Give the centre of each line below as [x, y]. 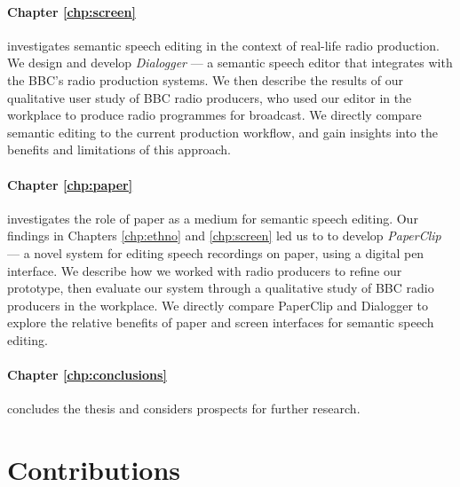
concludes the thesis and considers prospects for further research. [184, 408]
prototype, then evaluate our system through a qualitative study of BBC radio [221, 288]
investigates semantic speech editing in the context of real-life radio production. [223, 45]
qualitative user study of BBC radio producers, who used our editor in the [210, 97]
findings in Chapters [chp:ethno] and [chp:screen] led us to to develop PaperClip [224, 236]
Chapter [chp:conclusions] [87, 375]
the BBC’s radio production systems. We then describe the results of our [205, 79]
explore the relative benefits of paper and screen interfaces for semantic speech [221, 322]
